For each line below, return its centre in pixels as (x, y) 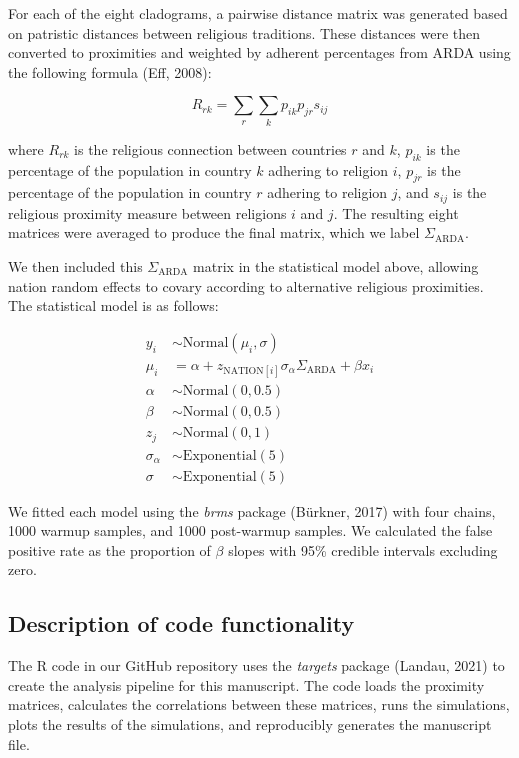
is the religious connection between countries (210, 148)
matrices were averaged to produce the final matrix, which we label (214, 232)
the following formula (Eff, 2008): (110, 71)
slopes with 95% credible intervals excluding (363, 549)
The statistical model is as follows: (113, 305)
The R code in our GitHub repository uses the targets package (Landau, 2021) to (256, 665)
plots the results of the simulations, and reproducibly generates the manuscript (250, 723)
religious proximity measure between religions (147, 212)
